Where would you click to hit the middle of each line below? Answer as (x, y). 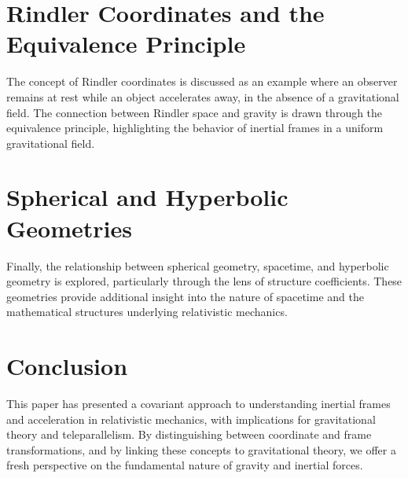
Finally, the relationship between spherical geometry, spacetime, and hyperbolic (198, 265)
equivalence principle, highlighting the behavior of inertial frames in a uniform (195, 128)
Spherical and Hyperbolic (147, 197)
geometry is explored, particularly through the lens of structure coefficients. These (204, 281)
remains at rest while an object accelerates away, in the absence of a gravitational (203, 96)
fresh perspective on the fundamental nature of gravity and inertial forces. (185, 465)
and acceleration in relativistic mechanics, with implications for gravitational (191, 419)
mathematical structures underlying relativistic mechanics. (147, 312)
